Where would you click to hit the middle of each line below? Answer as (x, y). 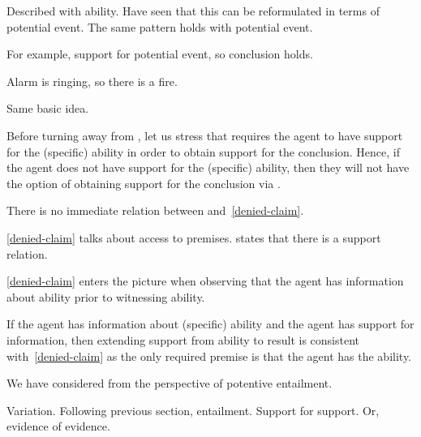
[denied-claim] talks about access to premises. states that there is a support (194, 237)
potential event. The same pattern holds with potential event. (160, 26)
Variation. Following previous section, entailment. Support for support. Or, (193, 410)
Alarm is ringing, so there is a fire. (92, 81)
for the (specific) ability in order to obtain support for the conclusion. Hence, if (204, 151)
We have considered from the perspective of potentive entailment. (170, 383)
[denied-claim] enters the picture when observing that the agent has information (205, 281)
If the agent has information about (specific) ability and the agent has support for (210, 324)
